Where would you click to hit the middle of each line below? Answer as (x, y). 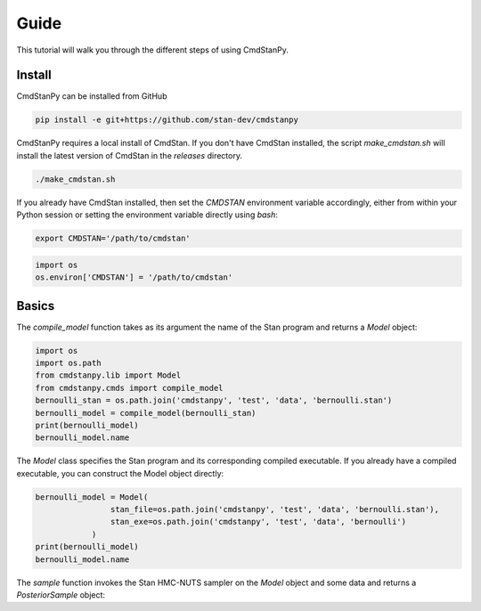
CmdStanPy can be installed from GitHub (92, 96)
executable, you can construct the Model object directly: (120, 473)
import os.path (68, 363)
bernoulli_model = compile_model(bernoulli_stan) (146, 413)
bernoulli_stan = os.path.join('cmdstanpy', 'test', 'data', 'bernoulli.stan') (214, 400)
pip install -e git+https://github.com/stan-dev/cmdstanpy (167, 120)
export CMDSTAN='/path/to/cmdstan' (113, 239)
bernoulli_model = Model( (92, 497)
